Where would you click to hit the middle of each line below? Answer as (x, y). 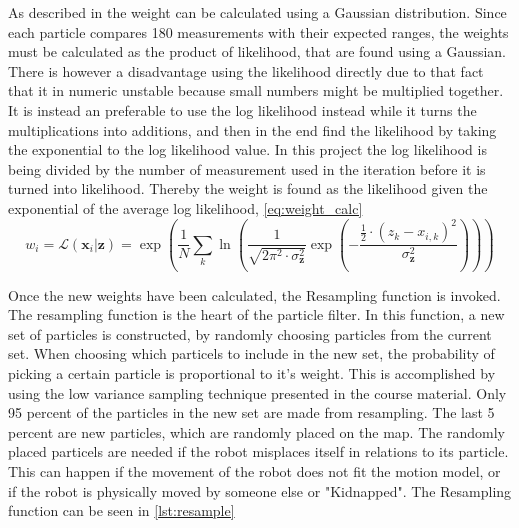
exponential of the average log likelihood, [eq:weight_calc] (185, 207)
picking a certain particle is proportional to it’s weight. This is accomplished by (252, 372)
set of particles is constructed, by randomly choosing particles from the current (250, 333)
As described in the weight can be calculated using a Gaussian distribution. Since (257, 12)
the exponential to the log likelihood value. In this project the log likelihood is (247, 149)
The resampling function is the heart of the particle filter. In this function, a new (256, 314)
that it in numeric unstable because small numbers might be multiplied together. (256, 90)
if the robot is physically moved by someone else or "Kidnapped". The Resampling (260, 490)
